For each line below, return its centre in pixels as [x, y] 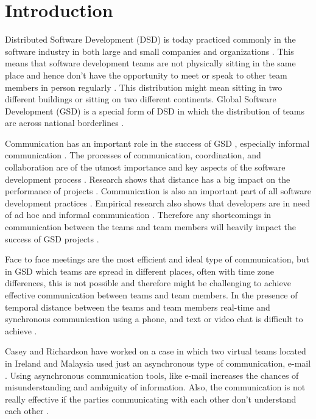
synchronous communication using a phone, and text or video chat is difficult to [154, 319]
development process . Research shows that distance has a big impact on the [148, 179]
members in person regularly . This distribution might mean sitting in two [144, 87]
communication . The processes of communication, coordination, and [133, 155]
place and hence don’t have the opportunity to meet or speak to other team [146, 75]
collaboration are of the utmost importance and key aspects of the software [145, 167]
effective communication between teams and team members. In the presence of [151, 295]
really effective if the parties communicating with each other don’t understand [151, 399]
